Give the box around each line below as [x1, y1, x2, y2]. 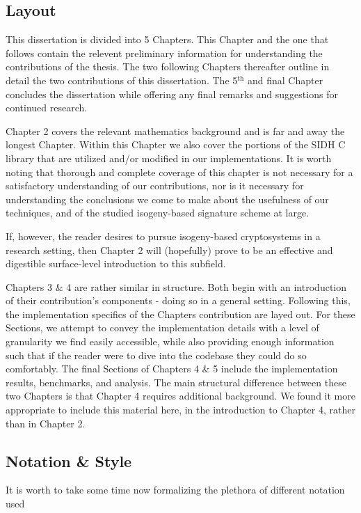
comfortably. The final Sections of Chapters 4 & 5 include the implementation [6, 361, 338, 376]
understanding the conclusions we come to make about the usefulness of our [6, 191, 329, 206]
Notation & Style [6, 450, 132, 471]
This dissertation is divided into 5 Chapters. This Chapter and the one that [6, 32, 329, 47]
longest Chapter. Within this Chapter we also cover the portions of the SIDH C [6, 137, 346, 152]
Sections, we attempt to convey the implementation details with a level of [6, 320, 319, 335]
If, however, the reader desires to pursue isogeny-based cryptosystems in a [6, 228, 321, 243]
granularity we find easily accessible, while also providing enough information [6, 334, 335, 349]
